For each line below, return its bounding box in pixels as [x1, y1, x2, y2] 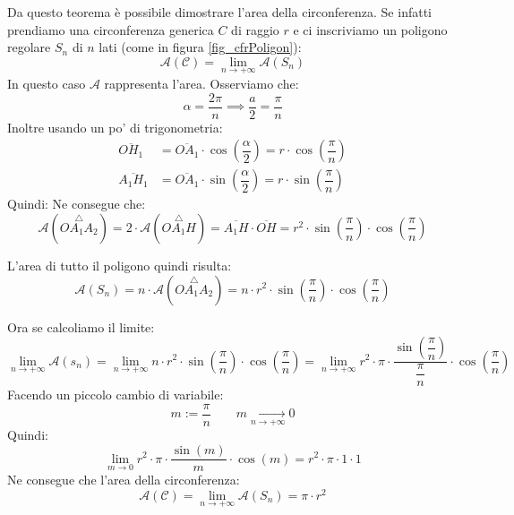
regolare [7, 38, 51, 56]
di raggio [231, 20, 279, 39]
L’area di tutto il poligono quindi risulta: [7, 255, 232, 274]
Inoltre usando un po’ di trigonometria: [7, 117, 223, 136]
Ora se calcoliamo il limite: [7, 317, 155, 336]
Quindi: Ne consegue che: [7, 194, 146, 213]
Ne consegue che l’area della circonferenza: [7, 470, 240, 489]
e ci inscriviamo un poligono [293, 20, 448, 39]
